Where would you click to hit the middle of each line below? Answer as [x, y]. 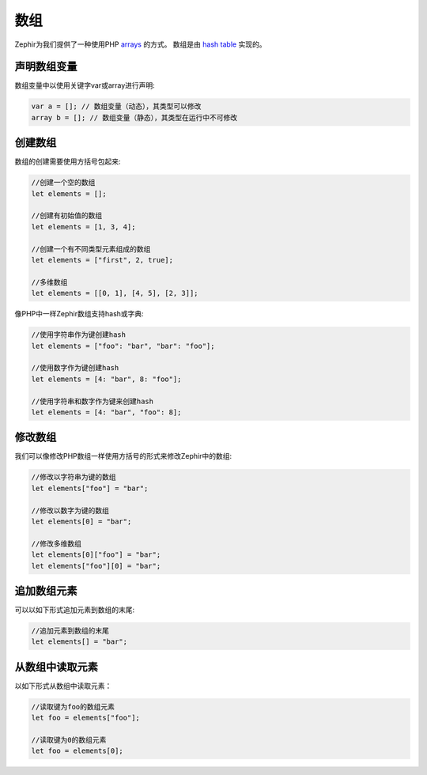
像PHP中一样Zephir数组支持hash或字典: [79, 314]
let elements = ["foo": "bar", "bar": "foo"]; [123, 346]
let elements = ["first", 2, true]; [102, 260]
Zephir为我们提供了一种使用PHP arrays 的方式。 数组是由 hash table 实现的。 [140, 44]
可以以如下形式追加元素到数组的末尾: [75, 610]
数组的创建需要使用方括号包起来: [68, 161]
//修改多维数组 [57, 543]
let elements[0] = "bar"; [81, 521]
